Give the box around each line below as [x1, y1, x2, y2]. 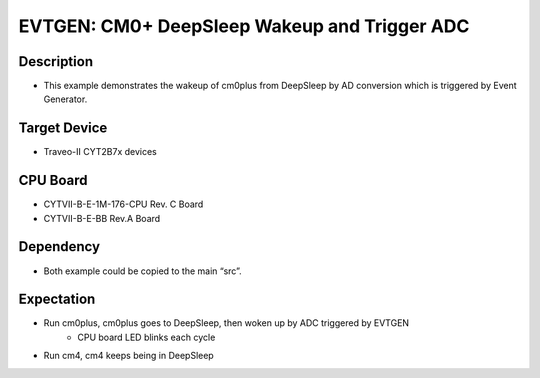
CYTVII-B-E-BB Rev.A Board [43, 212, 161, 224]
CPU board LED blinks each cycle [77, 331, 216, 343]
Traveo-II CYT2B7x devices [43, 146, 157, 158]
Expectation [18, 291, 96, 308]
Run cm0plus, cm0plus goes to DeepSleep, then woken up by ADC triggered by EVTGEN [43, 317, 410, 329]
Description [18, 53, 94, 70]
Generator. [43, 93, 88, 105]
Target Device [18, 120, 108, 137]
